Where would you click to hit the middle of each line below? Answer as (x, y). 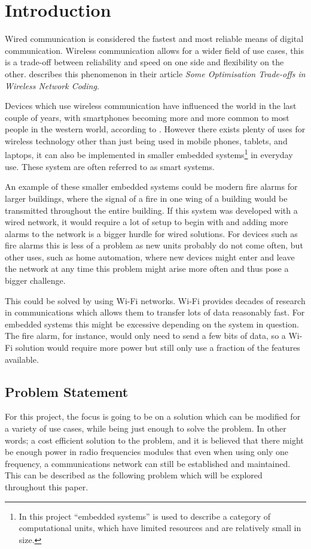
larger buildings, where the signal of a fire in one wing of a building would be (146, 198)
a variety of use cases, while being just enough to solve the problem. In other (146, 428)
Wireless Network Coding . (52, 85)
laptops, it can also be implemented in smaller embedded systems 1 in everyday (149, 154)
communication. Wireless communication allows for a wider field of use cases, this (154, 50)
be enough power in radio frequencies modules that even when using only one (147, 452)
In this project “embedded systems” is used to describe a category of (145, 516)
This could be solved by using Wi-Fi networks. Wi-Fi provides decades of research (155, 300)
